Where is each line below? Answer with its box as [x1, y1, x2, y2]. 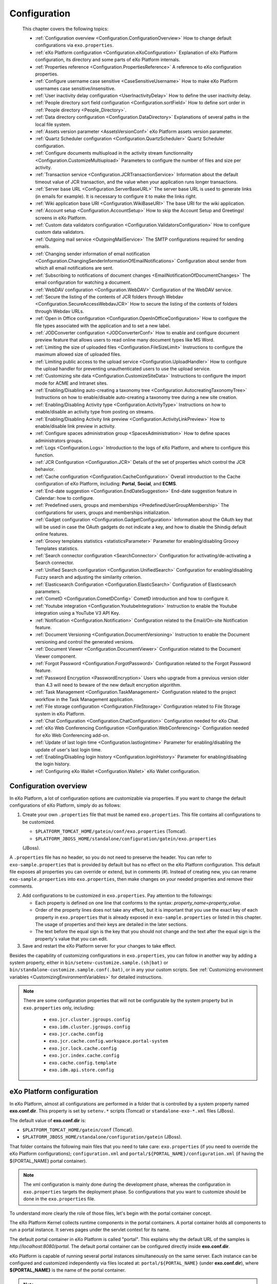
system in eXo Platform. [35, 710, 86, 716]
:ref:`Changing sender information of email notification [35, 251, 150, 257]
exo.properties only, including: [23, 1005, 95, 1011]
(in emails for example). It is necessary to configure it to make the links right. [35, 193, 197, 199]
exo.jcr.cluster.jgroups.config [49, 1017, 130, 1023]
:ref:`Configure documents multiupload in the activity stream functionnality [35, 150, 193, 156]
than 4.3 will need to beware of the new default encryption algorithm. [35, 682, 182, 688]
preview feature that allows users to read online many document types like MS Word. [35, 337, 215, 343]
